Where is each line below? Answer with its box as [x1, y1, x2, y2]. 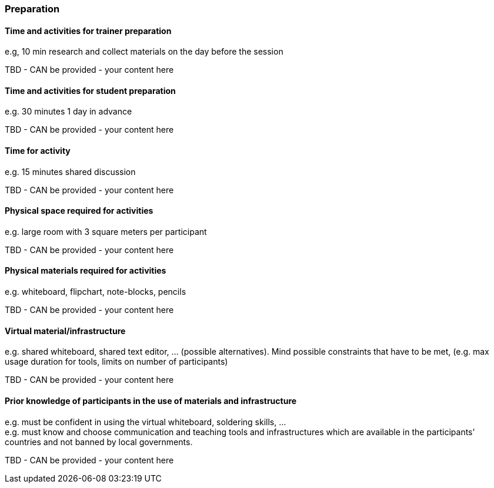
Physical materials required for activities [5, 265, 166, 276]
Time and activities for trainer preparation [5, 25, 172, 36]
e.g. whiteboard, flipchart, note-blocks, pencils [5, 287, 186, 297]
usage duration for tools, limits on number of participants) [5, 356, 228, 367]
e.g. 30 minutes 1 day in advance [5, 106, 132, 117]
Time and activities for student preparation [5, 85, 176, 96]
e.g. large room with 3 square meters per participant [5, 226, 207, 237]
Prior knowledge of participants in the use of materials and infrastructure [5, 395, 297, 406]
